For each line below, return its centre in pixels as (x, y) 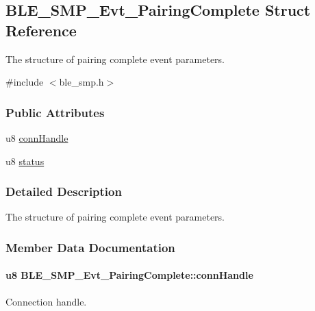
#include (25, 82)
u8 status (25, 161)
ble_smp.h (81, 82)
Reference (41, 30)
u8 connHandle (37, 138)
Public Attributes (55, 112)
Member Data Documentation (90, 247)
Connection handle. (46, 301)
